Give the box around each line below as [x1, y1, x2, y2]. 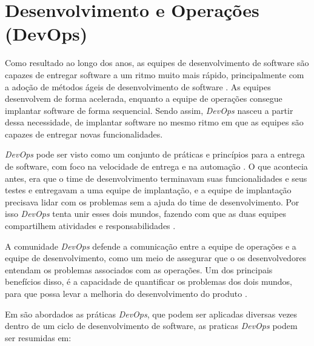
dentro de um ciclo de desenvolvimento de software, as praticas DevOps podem [5, 319, 298, 332]
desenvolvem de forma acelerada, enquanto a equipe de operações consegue [5, 92, 282, 105]
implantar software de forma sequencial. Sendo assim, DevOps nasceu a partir [5, 104, 293, 116]
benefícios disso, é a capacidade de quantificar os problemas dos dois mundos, [5, 275, 292, 288]
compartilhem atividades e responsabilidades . [5, 219, 176, 232]
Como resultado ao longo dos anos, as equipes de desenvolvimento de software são [5, 56, 309, 69]
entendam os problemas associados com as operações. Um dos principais [5, 263, 273, 276]
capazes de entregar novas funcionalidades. [5, 127, 163, 140]
